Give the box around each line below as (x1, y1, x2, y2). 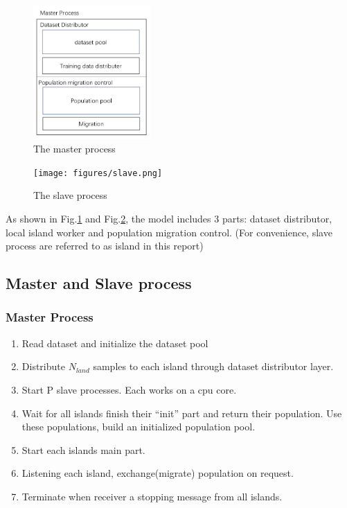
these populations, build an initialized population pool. (21, 419, 256, 434)
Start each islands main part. (21, 442, 145, 457)
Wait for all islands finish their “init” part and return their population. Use (21, 405, 342, 420)
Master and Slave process (6, 272, 192, 294)
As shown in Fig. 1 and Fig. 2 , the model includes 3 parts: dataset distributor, (6, 211, 332, 225)
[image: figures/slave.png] (33, 168, 163, 178)
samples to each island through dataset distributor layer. (93, 359, 334, 374)
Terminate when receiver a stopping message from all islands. (21, 489, 283, 503)
